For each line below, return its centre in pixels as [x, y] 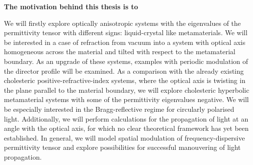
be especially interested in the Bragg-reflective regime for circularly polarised [119, 109]
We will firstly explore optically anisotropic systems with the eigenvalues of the [122, 23]
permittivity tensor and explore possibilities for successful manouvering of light [122, 147]
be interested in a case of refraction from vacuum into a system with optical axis [125, 42]
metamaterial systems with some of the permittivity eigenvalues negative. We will [126, 99]
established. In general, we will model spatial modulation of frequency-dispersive [125, 137]
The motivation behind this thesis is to [71, 6]
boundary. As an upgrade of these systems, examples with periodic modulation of [126, 61]
